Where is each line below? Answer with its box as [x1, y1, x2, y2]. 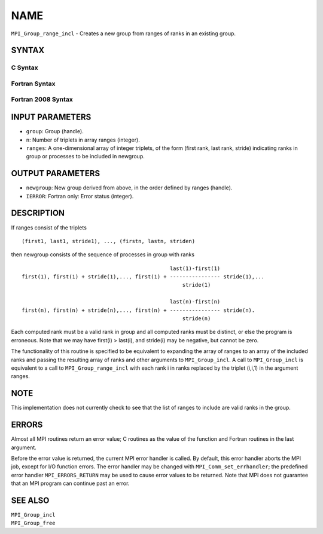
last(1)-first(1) [169, 265, 221, 272]
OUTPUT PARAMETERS [11, 168, 100, 179]
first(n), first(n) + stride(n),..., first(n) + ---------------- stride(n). [22, 306, 255, 314]
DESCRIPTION [11, 208, 65, 218]
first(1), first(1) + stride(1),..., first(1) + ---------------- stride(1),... [22, 274, 265, 280]
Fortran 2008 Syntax [11, 96, 73, 104]
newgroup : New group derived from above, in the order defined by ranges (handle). [26, 184, 233, 191]
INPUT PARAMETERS [11, 112, 92, 122]
